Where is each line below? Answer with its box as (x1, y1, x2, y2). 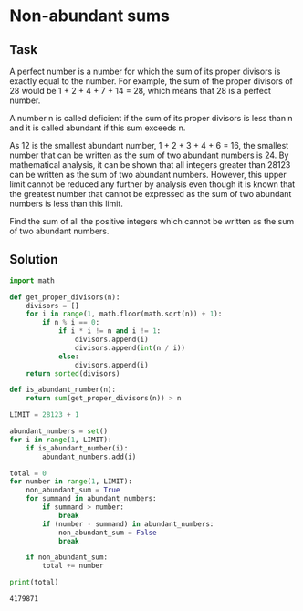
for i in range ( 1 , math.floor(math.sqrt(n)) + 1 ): (26, 309, 223, 319)
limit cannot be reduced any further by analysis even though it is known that (9, 179, 296, 190)
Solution (9, 252, 58, 267)
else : (57, 352, 79, 361)
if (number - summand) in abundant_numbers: (42, 519, 214, 529)
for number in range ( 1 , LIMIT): (9, 477, 132, 486)
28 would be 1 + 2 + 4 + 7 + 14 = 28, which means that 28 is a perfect (9, 86, 272, 96)
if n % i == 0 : (42, 318, 100, 327)
